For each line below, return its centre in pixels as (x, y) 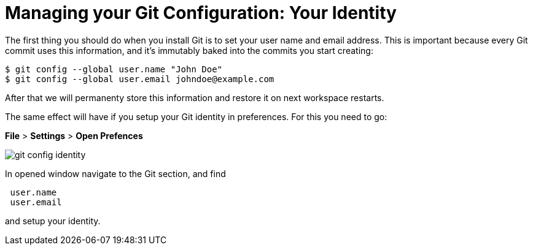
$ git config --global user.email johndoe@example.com (140, 79)
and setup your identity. (53, 221)
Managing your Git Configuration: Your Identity (201, 13)
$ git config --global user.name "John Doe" (114, 69)
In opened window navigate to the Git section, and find (115, 173)
